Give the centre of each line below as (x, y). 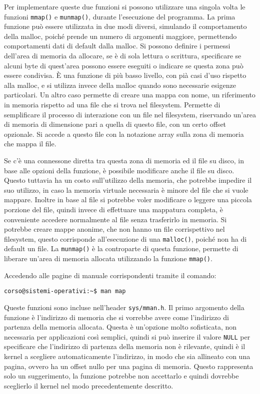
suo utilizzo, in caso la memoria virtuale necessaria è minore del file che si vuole (126, 190)
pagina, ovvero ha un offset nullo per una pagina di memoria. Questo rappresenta (129, 366)
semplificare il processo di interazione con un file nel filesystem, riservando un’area (130, 114)
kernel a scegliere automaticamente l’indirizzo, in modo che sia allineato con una (127, 356)
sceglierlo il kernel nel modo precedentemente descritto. (89, 385)
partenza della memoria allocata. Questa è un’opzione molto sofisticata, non (120, 327)
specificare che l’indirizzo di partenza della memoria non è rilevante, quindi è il (125, 346)
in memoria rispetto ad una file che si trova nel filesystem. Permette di (112, 104)
